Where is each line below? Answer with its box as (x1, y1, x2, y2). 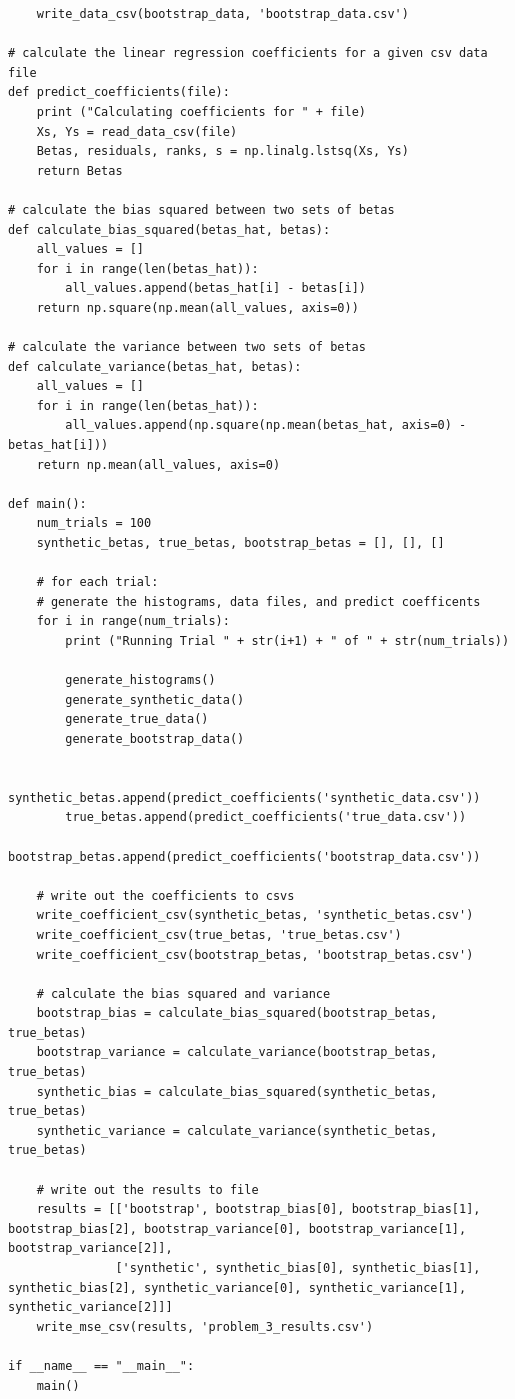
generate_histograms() (65, 673, 216, 688)
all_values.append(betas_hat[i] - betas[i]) (65, 281, 366, 296)
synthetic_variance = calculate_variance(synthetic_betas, (36, 1123, 438, 1138)
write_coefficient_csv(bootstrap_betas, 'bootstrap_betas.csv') (36, 947, 474, 962)
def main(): (8, 496, 87, 511)
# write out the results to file (36, 1182, 259, 1197)
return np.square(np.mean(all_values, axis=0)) (36, 300, 359, 315)
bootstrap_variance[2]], (8, 1241, 173, 1256)
